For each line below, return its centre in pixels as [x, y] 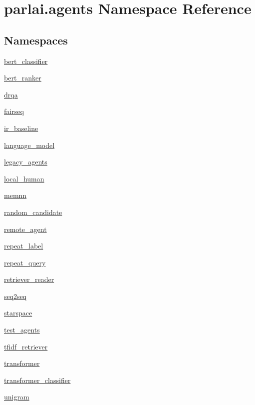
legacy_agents [26, 162]
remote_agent [25, 229]
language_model [29, 145]
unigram [17, 397]
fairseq [14, 111]
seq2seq [15, 296]
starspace [18, 313]
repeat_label [24, 246]
